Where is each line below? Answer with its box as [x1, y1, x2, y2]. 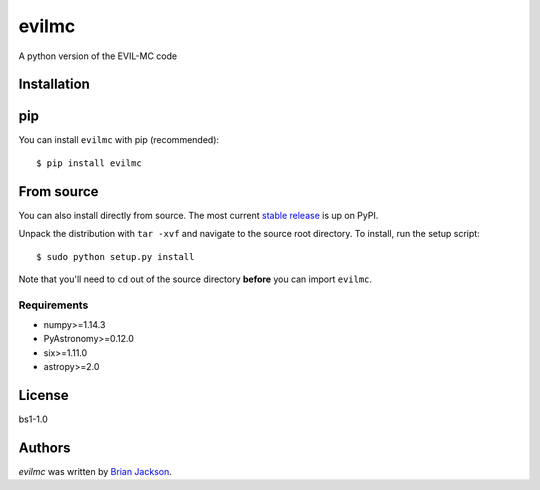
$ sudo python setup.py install [36, 251, 195, 262]
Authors [18, 439, 71, 456]
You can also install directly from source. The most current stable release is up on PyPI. [18, 209, 379, 221]
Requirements [18, 298, 89, 312]
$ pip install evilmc [36, 157, 142, 169]
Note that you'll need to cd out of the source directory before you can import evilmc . [18, 273, 373, 285]
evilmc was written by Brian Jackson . [18, 466, 172, 478]
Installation [18, 76, 90, 93]
